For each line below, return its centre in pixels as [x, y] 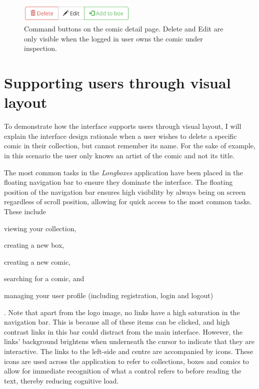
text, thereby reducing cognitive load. [61, 380]
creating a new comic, [37, 261]
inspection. [40, 48]
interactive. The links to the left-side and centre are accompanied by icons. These [129, 351]
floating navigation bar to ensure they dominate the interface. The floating [118, 182]
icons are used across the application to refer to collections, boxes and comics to [126, 361]
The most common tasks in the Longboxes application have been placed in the [123, 172]
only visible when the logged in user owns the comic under [113, 38]
